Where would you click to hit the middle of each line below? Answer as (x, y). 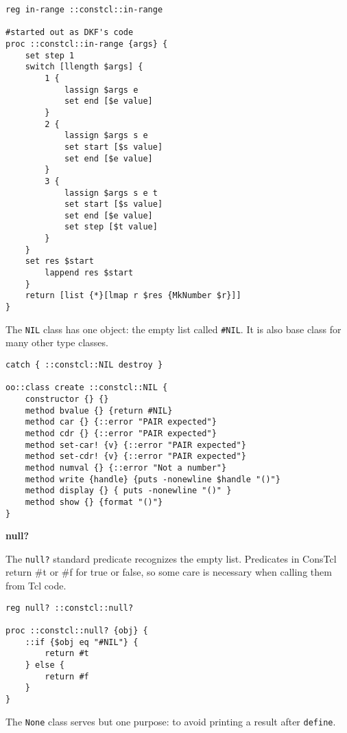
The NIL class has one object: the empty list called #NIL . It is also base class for (173, 329)
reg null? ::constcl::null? (70, 608)
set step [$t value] (111, 227)
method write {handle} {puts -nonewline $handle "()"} (153, 479)
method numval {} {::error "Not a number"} (126, 467)
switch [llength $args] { (84, 67)
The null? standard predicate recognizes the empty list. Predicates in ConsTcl (171, 558)
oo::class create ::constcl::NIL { (87, 388)
